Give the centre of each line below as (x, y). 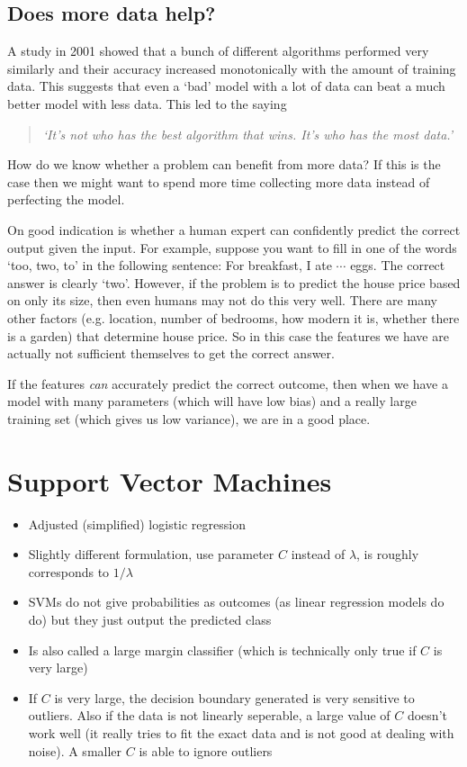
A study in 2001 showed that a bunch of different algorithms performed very (218, 51)
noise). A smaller (75, 750)
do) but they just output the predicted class (150, 619)
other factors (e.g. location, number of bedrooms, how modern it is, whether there (233, 317)
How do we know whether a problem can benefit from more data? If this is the (224, 164)
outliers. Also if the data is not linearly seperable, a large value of (209, 715)
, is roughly (388, 554)
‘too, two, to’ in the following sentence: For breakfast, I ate (170, 265)
